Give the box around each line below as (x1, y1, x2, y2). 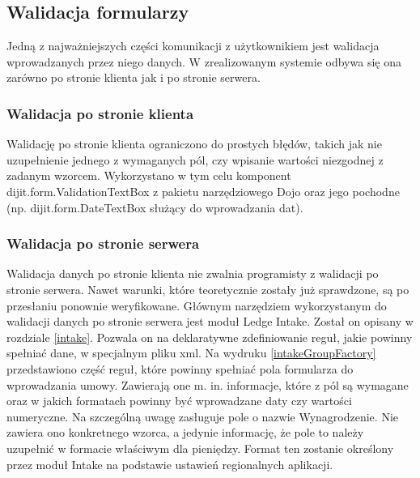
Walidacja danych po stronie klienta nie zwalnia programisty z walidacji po (6, 265, 379, 282)
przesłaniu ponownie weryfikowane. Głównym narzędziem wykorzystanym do (6, 297, 387, 314)
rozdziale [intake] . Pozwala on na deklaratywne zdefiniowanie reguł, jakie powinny (6, 328, 413, 345)
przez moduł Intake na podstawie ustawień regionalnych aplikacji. (6, 455, 333, 472)
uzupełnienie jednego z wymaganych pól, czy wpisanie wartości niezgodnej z (6, 151, 384, 168)
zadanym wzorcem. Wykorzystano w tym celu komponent (6, 167, 291, 184)
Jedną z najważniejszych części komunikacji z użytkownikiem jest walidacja (6, 37, 380, 54)
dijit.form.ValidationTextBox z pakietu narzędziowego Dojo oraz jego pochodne (6, 182, 400, 199)
